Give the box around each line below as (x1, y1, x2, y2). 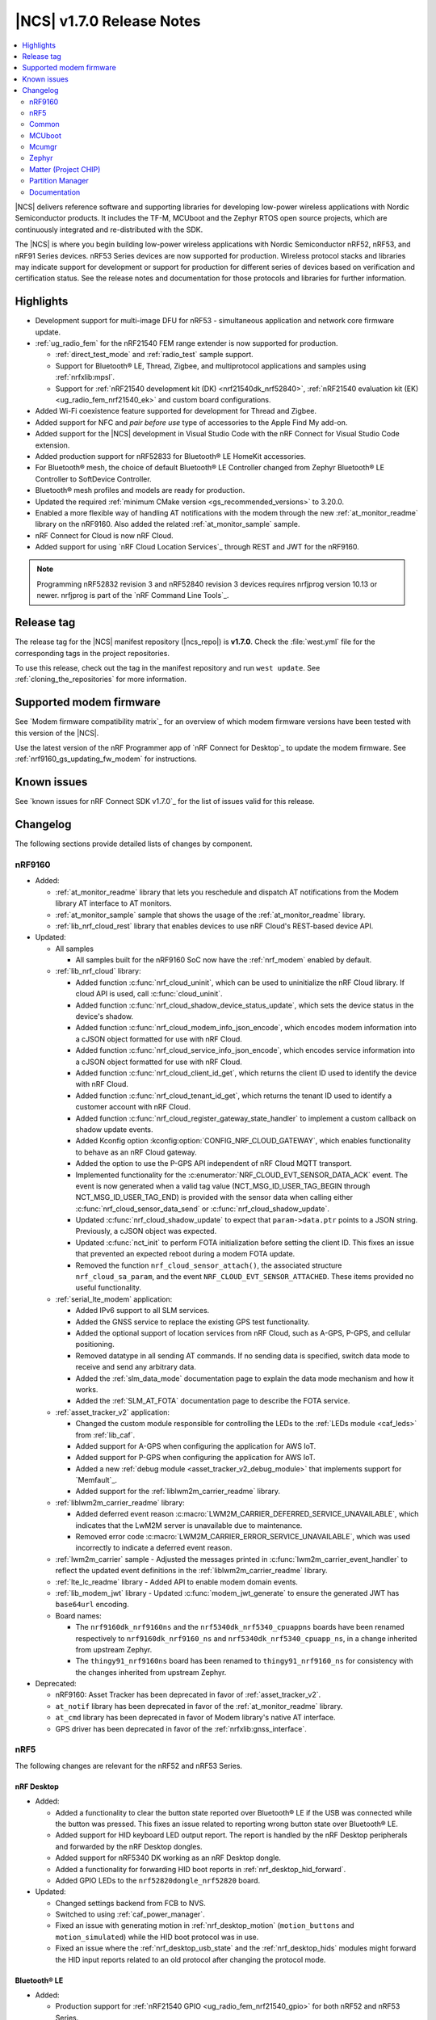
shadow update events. (75, 1124, 153, 1134)
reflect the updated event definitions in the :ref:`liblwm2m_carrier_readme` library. (55, 1566, 328, 1576)
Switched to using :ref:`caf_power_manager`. (55, 1909, 205, 1919)
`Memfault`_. (75, 1475, 117, 1485)
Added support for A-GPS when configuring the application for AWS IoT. (75, 1441, 317, 1450)
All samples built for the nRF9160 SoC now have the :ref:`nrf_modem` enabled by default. (75, 955, 372, 965)
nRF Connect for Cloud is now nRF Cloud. (35, 530, 174, 541)
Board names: (55, 1610, 103, 1620)
